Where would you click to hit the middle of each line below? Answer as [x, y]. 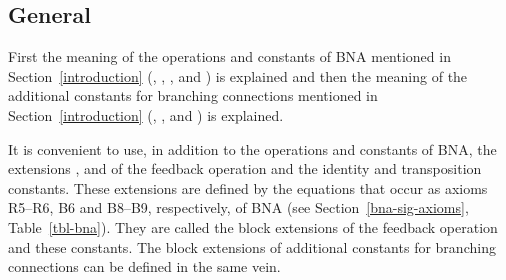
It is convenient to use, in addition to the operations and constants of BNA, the [252, 148]
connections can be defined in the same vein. [144, 266]
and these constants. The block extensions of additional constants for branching [252, 246]
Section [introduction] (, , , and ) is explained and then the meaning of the [238, 75]
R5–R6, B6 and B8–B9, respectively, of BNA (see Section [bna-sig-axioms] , [238, 207]
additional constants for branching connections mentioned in [193, 95]
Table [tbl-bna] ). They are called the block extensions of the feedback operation [253, 226]
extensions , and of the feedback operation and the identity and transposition [245, 168]
